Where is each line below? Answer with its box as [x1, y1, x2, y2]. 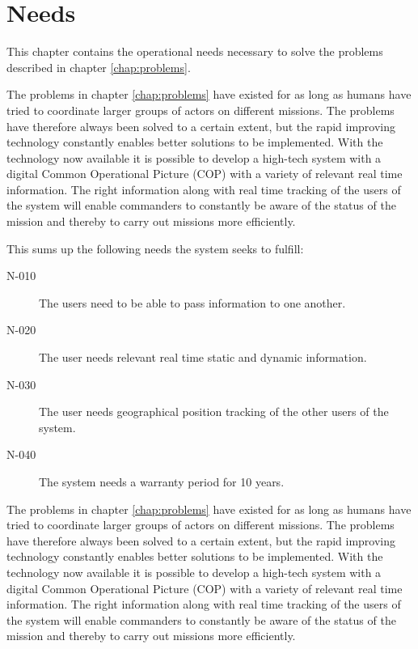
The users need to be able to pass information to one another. [39, 294, 346, 311]
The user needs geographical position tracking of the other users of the [39, 403, 389, 420]
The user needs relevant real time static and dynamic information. [39, 349, 367, 366]
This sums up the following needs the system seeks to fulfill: [6, 240, 304, 257]
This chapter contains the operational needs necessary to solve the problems [6, 43, 383, 60]
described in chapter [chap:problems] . [6, 58, 191, 75]
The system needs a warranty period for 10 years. [39, 473, 285, 490]
